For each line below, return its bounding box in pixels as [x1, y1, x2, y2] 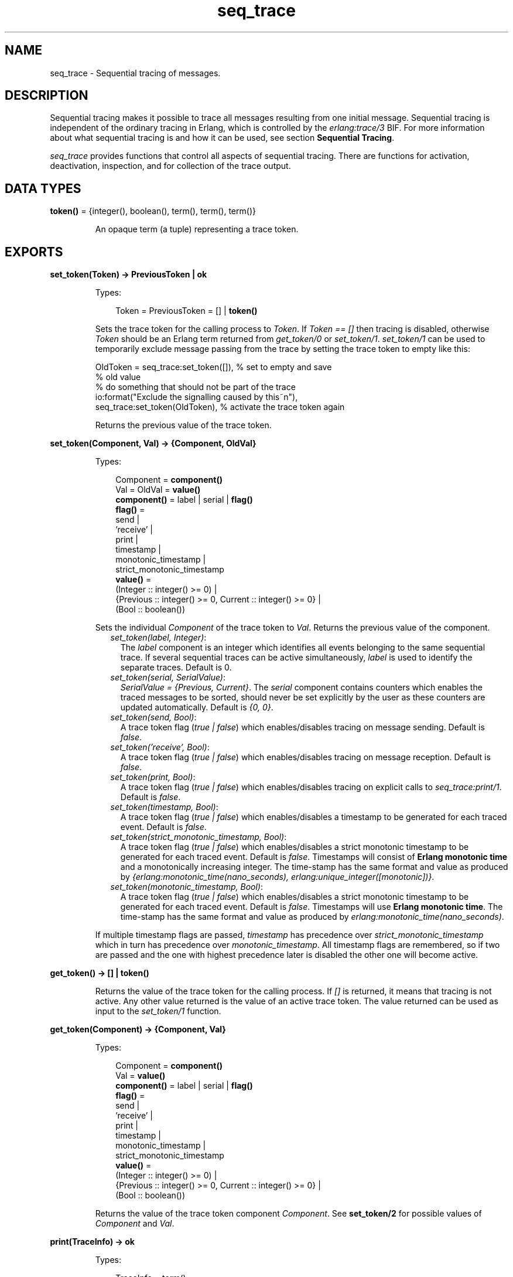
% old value [95, 372, 141, 382]
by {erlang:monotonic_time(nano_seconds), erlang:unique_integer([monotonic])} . [120, 872, 435, 882]
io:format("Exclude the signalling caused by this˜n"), [95, 392, 298, 402]
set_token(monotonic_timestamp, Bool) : [110, 882, 264, 892]
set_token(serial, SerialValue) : [110, 672, 225, 683]
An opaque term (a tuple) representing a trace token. [95, 224, 299, 235]
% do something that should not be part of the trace [95, 382, 296, 392]
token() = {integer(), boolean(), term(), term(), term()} [50, 206, 256, 216]
